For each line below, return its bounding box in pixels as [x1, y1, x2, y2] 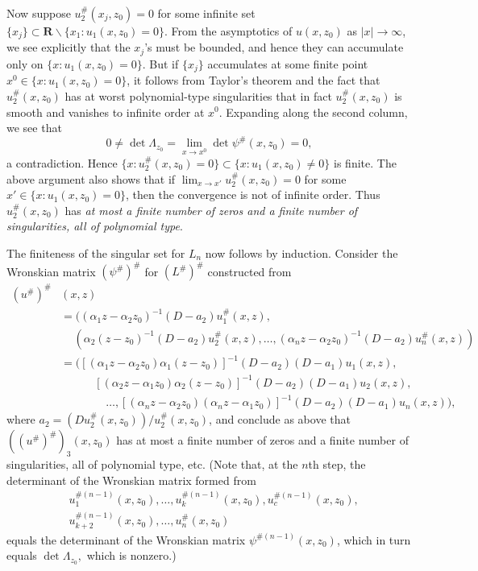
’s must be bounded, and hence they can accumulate [144, 39, 404, 56]
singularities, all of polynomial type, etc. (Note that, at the [6, 455, 298, 472]
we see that [6, 119, 62, 136]
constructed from [207, 263, 292, 279]
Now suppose [6, 5, 71, 21]
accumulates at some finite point [207, 55, 368, 72]
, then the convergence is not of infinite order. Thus [126, 186, 380, 203]
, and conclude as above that [209, 411, 351, 428]
